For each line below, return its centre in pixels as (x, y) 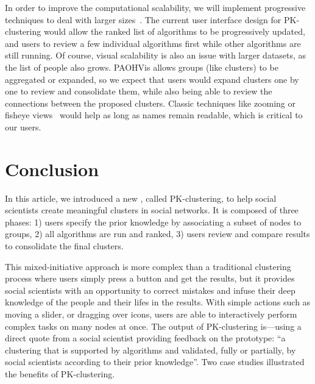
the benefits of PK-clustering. (60, 373)
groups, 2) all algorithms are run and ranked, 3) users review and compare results (157, 234)
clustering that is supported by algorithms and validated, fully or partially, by (150, 350)
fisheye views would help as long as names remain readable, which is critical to (154, 115)
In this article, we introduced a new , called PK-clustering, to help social (141, 198)
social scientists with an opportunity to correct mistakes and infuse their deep (150, 290)
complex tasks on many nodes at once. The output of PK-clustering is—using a (153, 326)
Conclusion (52, 169)
